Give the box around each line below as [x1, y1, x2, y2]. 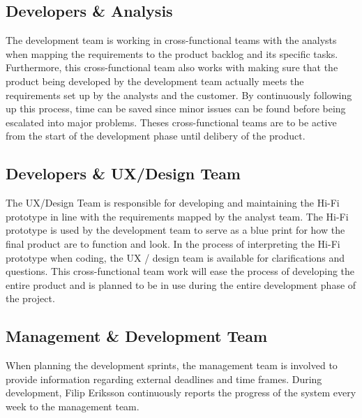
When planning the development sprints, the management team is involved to [6, 358, 338, 373]
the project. [6, 291, 55, 306]
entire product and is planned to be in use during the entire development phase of [6, 277, 356, 292]
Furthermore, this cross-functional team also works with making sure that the [6, 60, 338, 75]
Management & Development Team [6, 325, 268, 347]
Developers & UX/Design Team [6, 163, 241, 184]
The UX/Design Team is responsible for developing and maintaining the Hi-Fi [6, 195, 340, 210]
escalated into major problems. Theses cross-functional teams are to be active [6, 114, 337, 129]
